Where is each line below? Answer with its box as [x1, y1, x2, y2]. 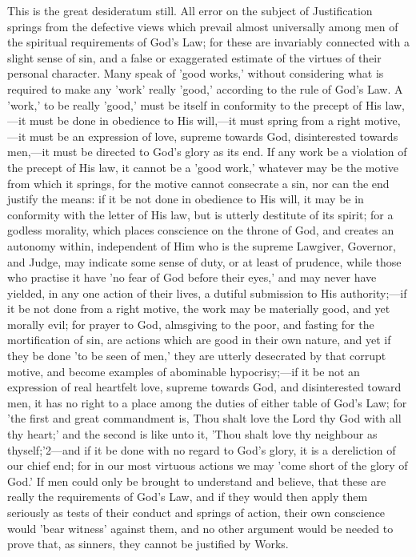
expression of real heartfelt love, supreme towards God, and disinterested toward [7, 379, 402, 395]
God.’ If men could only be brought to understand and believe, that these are [7, 472, 386, 489]
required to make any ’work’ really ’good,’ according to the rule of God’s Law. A [7, 80, 403, 97]
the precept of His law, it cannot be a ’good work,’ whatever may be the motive [7, 158, 398, 175]
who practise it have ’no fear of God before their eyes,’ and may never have [7, 269, 377, 286]
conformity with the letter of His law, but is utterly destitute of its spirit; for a [7, 206, 394, 222]
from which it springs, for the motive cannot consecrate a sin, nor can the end [7, 174, 390, 191]
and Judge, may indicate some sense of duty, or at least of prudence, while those [7, 253, 402, 270]
